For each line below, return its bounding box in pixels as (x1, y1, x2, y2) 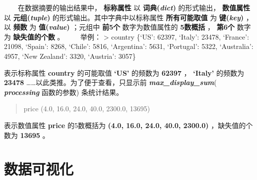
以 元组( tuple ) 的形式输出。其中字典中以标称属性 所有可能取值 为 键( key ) (4, 12, 244, 22)
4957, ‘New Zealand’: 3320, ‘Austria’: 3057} (4, 50, 136, 61)
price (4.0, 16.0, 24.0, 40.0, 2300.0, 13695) (23, 103, 150, 114)
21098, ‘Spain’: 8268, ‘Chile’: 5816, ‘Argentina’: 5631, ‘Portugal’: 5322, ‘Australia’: (4, 41, 254, 51)
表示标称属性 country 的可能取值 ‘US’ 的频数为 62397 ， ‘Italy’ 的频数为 (4, 67, 244, 78)
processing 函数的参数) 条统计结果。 (4, 87, 123, 97)
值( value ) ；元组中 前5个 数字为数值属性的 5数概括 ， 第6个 (39, 22, 235, 32)
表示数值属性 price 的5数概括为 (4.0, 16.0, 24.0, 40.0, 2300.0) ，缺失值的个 (4, 120, 253, 130)
